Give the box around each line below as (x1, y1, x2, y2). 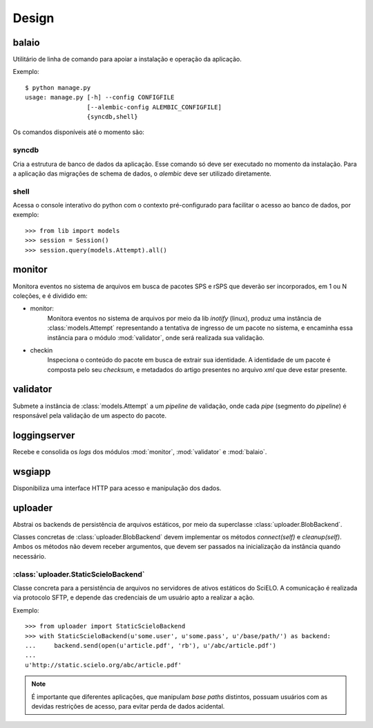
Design (12, 10, 55, 26)
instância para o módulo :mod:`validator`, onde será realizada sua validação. (47, 333, 265, 342)
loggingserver (12, 429, 75, 441)
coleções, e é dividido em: (12, 291, 88, 300)
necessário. (12, 552, 46, 560)
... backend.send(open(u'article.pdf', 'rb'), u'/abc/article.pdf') (25, 642, 276, 649)
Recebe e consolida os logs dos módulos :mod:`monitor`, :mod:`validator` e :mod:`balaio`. (12, 447, 267, 456)
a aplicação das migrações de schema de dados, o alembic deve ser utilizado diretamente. (12, 169, 272, 178)
